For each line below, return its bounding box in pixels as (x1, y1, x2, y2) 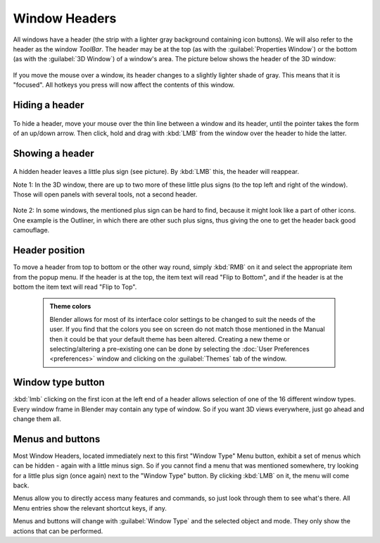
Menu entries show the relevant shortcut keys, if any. (13, 504, 167, 512)
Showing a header (13, 147, 94, 159)
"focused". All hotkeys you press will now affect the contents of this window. (13, 81, 235, 89)
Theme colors (49, 302, 91, 311)
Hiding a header (13, 99, 84, 111)
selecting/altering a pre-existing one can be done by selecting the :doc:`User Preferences (49, 344, 310, 353)
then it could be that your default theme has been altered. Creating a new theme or (49, 335, 290, 343)
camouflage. (13, 226, 50, 235)
